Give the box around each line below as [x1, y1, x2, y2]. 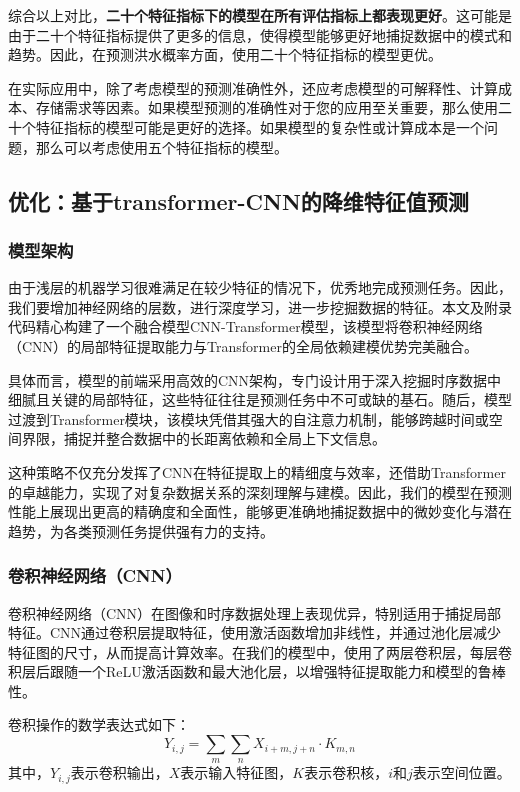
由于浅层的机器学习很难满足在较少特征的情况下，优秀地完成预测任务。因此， [8, 277, 512, 298]
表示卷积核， [304, 762, 389, 783]
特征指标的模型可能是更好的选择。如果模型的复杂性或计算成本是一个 [35, 116, 484, 137]
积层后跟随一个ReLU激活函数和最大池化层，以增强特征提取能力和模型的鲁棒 [8, 661, 506, 682]
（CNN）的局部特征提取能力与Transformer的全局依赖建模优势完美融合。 [8, 335, 478, 356]
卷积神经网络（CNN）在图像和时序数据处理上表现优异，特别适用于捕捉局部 [8, 602, 502, 623]
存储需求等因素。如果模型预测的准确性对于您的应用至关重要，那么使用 [35, 97, 498, 118]
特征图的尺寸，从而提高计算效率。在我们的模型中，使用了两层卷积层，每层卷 [8, 641, 512, 662]
